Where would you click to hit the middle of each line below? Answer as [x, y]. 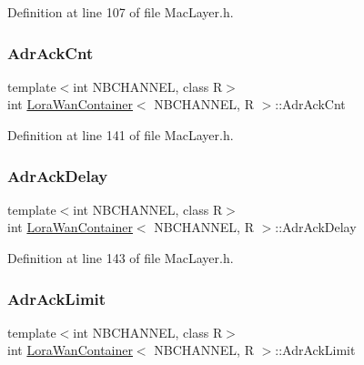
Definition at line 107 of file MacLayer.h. [121, 12]
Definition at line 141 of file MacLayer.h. [121, 135]
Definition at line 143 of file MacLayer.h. [121, 258]
